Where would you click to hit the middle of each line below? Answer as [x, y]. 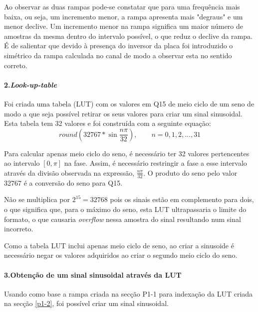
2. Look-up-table [30, 84]
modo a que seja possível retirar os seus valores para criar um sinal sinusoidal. [123, 113]
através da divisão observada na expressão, [69, 172]
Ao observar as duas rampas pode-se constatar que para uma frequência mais [122, 6]
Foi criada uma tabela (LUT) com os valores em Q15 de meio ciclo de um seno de [129, 103]
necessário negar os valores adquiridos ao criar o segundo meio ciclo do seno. [121, 255]
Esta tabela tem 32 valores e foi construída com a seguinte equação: [108, 123]
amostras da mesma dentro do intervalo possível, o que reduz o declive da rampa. [128, 36]
